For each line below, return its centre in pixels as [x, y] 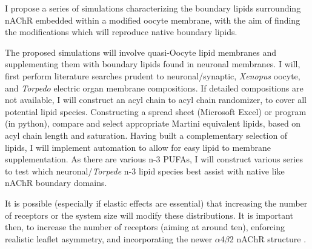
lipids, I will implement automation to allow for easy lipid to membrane [138, 147]
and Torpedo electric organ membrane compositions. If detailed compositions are [154, 88]
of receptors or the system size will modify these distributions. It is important [149, 215]
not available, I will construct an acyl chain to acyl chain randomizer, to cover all [156, 100]
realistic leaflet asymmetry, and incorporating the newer [109, 238]
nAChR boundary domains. [56, 183]
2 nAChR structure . [268, 238]
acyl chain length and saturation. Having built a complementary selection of [146, 135]
